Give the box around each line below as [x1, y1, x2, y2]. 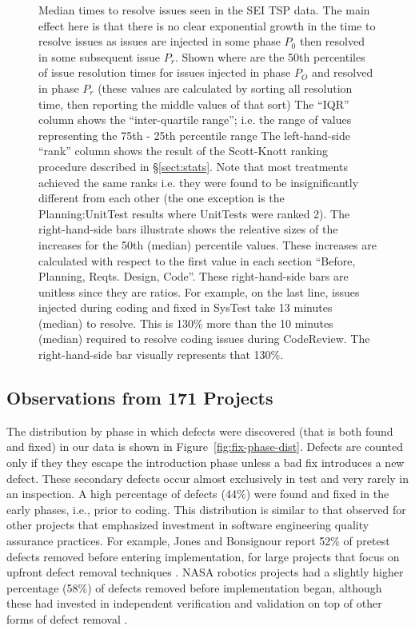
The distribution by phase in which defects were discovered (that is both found [6, 422, 393, 439]
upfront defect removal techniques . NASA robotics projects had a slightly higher [6, 564, 404, 580]
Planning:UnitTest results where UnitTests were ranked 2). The [38, 205, 350, 221]
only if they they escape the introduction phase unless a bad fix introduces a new [6, 454, 405, 471]
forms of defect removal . [6, 610, 128, 627]
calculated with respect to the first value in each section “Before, [38, 252, 356, 269]
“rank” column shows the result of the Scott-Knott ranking [38, 142, 329, 159]
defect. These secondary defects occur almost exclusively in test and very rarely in [6, 469, 409, 486]
